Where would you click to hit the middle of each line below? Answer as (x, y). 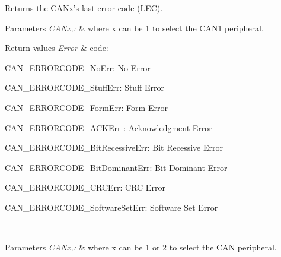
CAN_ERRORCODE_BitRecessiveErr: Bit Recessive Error (114, 147)
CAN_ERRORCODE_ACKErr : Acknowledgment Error (108, 127)
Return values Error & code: (57, 48)
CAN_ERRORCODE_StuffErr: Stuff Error (84, 88)
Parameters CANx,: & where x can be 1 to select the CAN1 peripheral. (134, 28)
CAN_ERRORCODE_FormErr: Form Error (86, 107)
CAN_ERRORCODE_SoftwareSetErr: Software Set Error (111, 207)
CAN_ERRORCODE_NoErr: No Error (78, 67)
